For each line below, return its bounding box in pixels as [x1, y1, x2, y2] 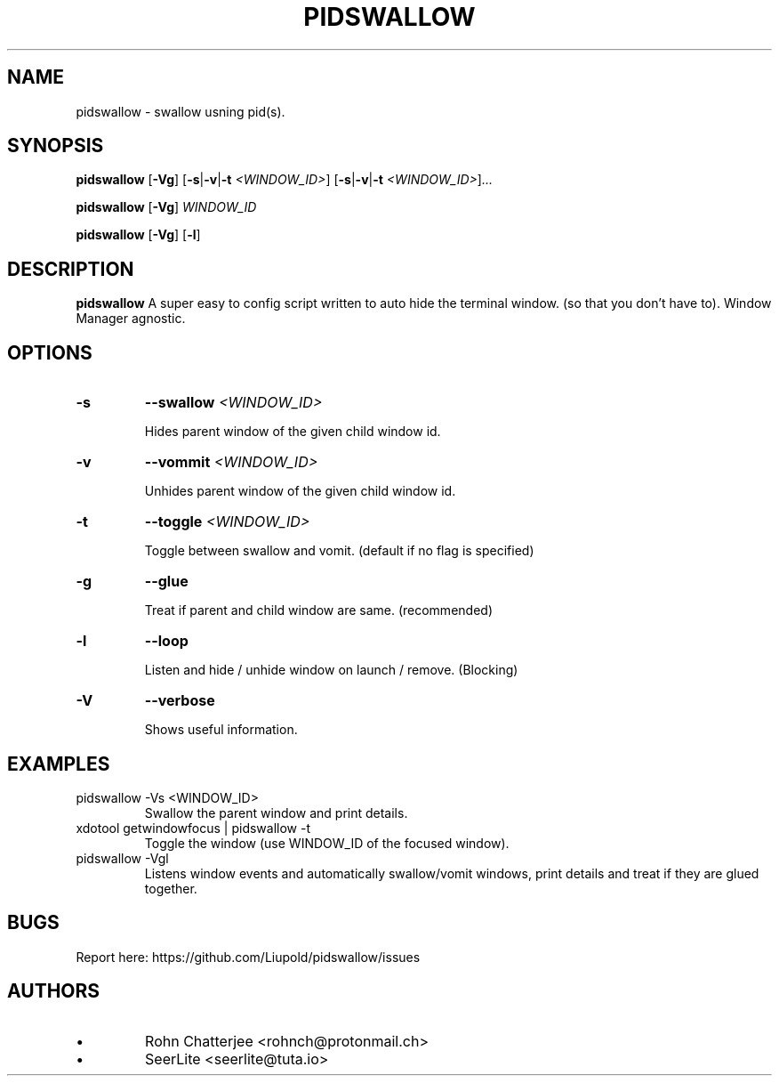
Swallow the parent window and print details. [144, 804, 408, 820]
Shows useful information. [144, 722, 298, 738]
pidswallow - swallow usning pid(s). [76, 103, 285, 119]
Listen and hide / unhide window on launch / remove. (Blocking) [144, 662, 518, 678]
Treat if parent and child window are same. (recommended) [144, 602, 493, 618]
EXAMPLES [7, 752, 110, 775]
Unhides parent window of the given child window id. [144, 483, 456, 499]
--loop [144, 632, 189, 651]
